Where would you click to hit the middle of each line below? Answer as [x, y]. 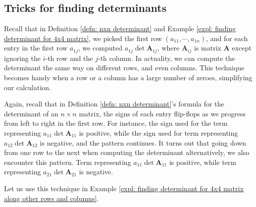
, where [168, 48]
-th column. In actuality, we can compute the [167, 58]
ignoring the [22, 58]
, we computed [100, 48]
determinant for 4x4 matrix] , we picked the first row [83, 38]
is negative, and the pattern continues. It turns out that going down [143, 142]
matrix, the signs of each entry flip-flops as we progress [162, 113]
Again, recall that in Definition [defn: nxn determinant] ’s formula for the [114, 104]
